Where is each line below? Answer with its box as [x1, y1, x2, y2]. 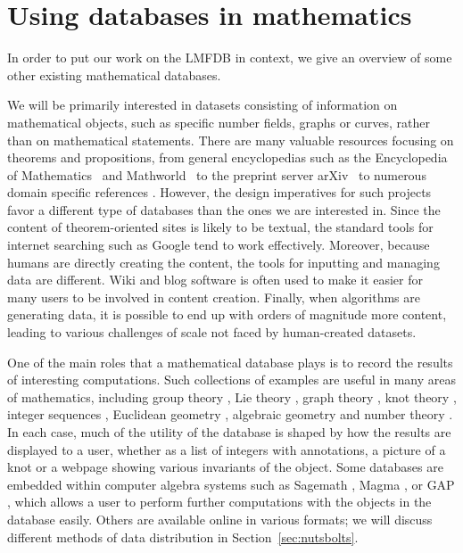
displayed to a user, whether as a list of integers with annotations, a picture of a [7, 440, 446, 458]
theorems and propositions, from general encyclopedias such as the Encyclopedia [7, 148, 448, 167]
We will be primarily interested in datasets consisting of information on [7, 95, 398, 114]
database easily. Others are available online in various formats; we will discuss [7, 509, 433, 528]
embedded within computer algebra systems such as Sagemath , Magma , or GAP [7, 475, 455, 493]
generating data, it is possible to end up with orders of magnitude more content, [7, 305, 447, 324]
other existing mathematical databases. [7, 65, 221, 84]
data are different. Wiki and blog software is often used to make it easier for [7, 270, 423, 289]
